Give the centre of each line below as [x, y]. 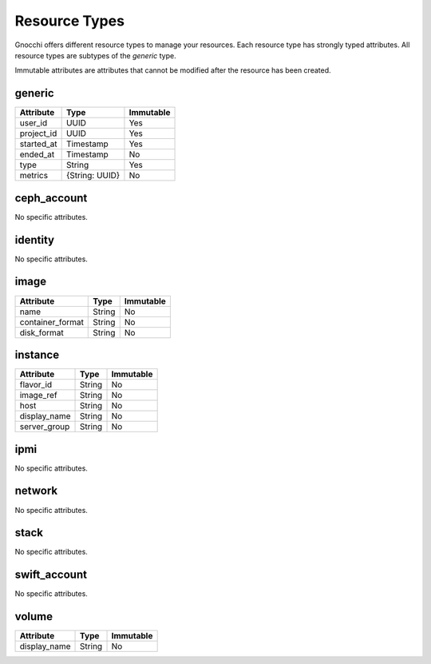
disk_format [42, 332]
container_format [51, 322]
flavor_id [36, 385]
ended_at [37, 154]
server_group [45, 427]
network [36, 491]
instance [37, 354]
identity [35, 240]
